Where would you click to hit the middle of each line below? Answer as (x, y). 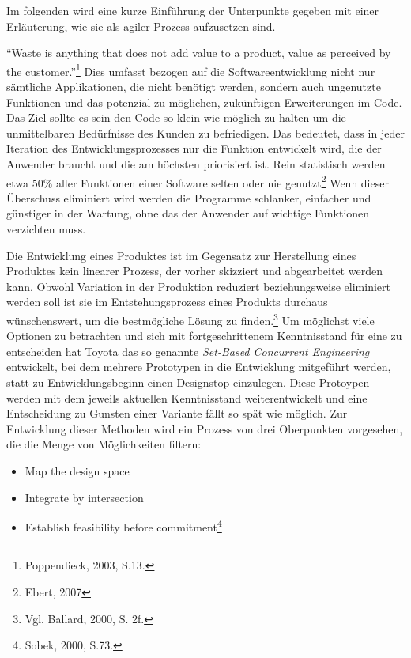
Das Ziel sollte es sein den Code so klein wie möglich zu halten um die (176, 117)
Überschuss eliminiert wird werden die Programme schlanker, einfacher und (189, 197)
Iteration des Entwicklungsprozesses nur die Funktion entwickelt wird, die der (194, 148)
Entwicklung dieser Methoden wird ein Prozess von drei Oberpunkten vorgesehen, (205, 428)
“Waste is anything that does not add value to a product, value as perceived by (199, 53)
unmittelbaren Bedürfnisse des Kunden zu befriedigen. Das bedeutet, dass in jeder (205, 132)
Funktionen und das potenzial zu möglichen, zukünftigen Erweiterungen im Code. (204, 102)
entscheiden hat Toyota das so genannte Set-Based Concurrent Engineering (188, 351)
